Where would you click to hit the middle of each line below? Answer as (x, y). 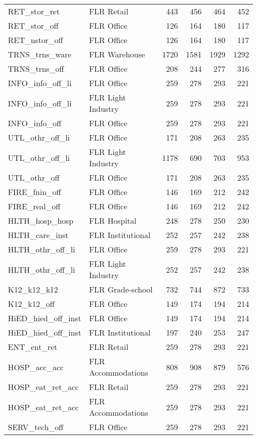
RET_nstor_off (36, 40)
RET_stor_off (33, 25)
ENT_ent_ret (33, 347)
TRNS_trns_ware (40, 54)
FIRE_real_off (34, 206)
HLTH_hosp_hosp (41, 220)
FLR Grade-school (121, 289)
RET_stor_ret (34, 11)
